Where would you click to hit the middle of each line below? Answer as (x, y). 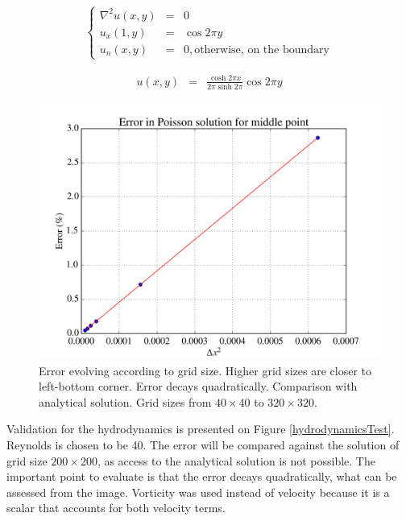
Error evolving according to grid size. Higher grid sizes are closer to (205, 370)
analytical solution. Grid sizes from (125, 401)
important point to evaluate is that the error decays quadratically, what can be (202, 476)
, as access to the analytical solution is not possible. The (236, 460)
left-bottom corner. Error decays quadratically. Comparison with (198, 386)
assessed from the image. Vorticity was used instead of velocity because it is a (198, 492)
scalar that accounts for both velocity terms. (116, 508)
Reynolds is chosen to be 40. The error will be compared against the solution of (203, 444)
